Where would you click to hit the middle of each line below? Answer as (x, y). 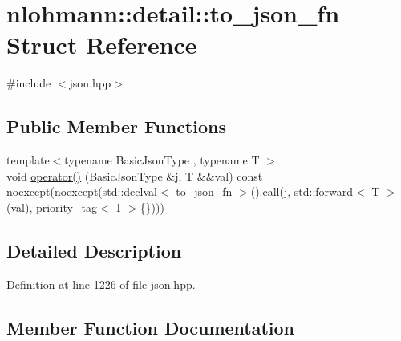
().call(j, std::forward (302, 191)
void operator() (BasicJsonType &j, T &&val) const (135, 175)
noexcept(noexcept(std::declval (82, 191)
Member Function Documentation (151, 327)
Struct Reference (102, 45)
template (28, 160)
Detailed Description (94, 250)
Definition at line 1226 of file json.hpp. (101, 284)
